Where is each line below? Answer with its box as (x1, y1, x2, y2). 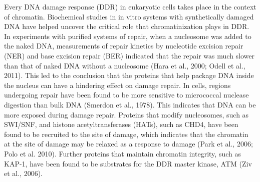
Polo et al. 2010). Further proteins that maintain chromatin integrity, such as (4, 148, 241, 158)
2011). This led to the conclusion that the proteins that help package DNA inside (4, 70, 254, 80)
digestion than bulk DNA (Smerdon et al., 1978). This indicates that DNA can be (4, 99, 256, 109)
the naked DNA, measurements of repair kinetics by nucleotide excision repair (4, 40, 243, 51)
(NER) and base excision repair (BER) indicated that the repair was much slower (4, 50, 255, 60)
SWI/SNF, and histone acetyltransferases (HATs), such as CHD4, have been (4, 119, 238, 129)
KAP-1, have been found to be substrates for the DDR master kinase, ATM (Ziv (4, 158, 252, 168)
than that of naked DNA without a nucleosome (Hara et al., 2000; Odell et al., (4, 60, 245, 70)
